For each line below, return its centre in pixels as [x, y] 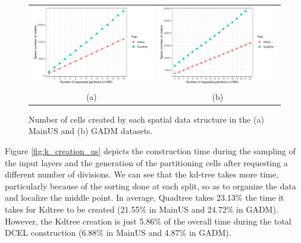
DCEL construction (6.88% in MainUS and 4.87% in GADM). [118, 233]
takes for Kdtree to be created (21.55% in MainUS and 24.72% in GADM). [142, 209]
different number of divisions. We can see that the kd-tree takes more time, [142, 174]
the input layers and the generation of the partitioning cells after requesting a [146, 162]
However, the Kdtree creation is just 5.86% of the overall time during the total [148, 221]
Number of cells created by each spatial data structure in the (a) [146, 119]
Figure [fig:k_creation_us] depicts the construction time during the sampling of [150, 151]
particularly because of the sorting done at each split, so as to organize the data [150, 186]
